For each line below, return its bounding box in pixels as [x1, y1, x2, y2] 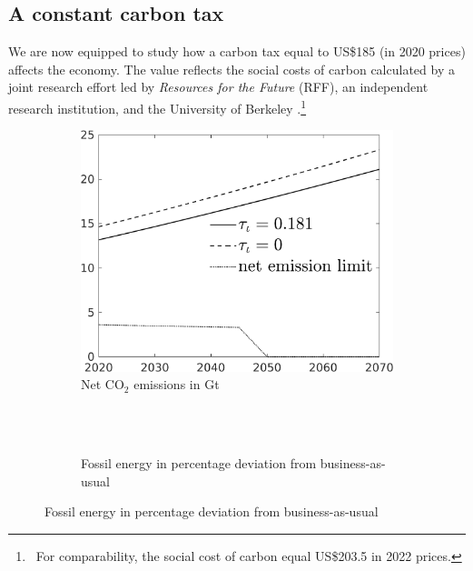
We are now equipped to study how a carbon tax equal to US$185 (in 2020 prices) [8, 42, 466, 61]
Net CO [81, 375, 124, 394]
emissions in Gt [133, 375, 220, 394]
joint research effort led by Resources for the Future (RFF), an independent [8, 77, 429, 96]
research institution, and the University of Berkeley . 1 [8, 95, 307, 117]
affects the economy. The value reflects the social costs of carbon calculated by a [8, 59, 455, 78]
